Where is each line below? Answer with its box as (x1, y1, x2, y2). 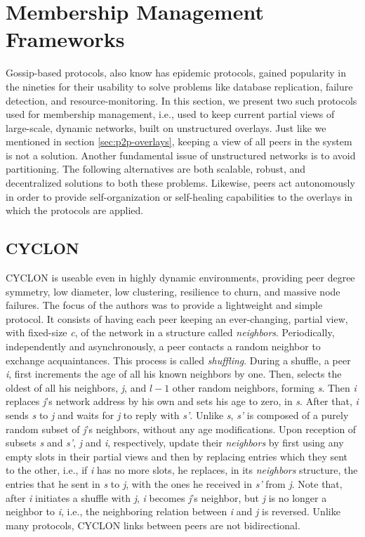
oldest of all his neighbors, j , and (6, 380, 147, 395)
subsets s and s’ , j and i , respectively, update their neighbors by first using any (6, 435, 344, 450)
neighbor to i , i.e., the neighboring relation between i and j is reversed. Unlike (6, 504, 340, 519)
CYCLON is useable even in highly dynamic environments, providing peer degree (6, 270, 355, 285)
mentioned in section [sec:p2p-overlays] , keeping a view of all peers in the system (6, 134, 352, 149)
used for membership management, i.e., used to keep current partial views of (6, 107, 335, 121)
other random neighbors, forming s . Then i (172, 380, 357, 395)
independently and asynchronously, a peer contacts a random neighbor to (6, 339, 321, 354)
